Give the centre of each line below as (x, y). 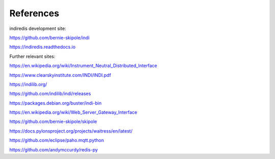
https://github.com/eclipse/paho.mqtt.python (57, 140)
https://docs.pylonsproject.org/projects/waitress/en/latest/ (71, 131)
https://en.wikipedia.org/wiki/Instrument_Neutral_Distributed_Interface (83, 66)
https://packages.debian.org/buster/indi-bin (56, 103)
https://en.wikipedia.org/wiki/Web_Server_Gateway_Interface (73, 112)
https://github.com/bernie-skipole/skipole (53, 121)
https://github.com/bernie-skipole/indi (50, 38)
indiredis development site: (38, 28)
